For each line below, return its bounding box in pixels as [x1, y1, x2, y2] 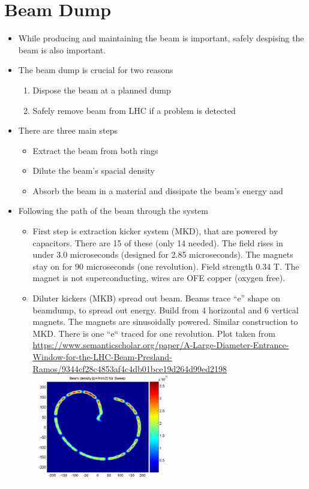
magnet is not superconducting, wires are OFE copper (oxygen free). [32, 271, 286, 284]
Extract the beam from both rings [32, 144, 158, 156]
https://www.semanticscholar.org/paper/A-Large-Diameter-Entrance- [32, 339, 289, 351]
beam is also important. [18, 43, 106, 56]
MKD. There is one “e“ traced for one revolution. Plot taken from [32, 327, 275, 339]
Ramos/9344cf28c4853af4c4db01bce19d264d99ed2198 [32, 362, 227, 375]
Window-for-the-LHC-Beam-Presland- [32, 351, 172, 363]
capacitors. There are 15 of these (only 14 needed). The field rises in [32, 236, 283, 249]
